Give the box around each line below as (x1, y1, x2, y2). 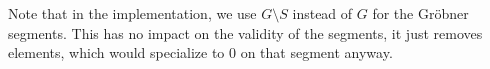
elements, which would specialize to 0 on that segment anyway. (8, 42, 393, 63)
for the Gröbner (372, 3, 469, 23)
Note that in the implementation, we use (8, 3, 257, 23)
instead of (292, 3, 353, 23)
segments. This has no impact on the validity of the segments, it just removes (8, 22, 483, 43)
